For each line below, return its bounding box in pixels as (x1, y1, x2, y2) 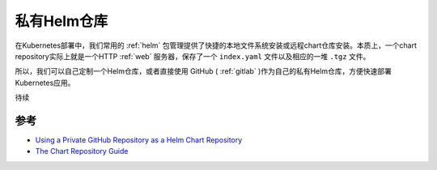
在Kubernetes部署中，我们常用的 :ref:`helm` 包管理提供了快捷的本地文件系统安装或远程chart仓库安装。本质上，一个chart (15, 40, 417, 50)
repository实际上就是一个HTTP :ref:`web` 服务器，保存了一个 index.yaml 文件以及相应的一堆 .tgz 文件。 (15, 51, 371, 61)
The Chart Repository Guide (35, 147, 129, 156)
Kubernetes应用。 (15, 78, 75, 87)
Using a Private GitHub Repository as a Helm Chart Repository (35, 135, 243, 145)
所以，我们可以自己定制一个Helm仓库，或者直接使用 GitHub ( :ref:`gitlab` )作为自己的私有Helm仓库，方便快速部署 (15, 66, 392, 76)
